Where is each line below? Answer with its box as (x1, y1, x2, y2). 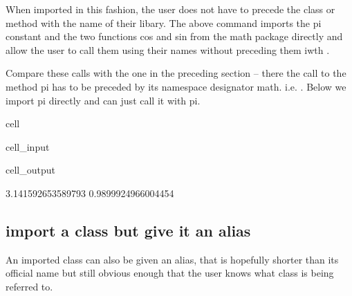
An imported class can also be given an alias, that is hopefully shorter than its (6, 252, 339, 266)
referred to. (6, 279, 53, 293)
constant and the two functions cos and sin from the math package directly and (6, 29, 343, 44)
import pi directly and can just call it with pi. (6, 93, 201, 107)
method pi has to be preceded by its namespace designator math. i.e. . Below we (6, 79, 346, 93)
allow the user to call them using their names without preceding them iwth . (6, 42, 330, 57)
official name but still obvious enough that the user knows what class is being (6, 266, 334, 280)
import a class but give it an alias (6, 219, 251, 241)
